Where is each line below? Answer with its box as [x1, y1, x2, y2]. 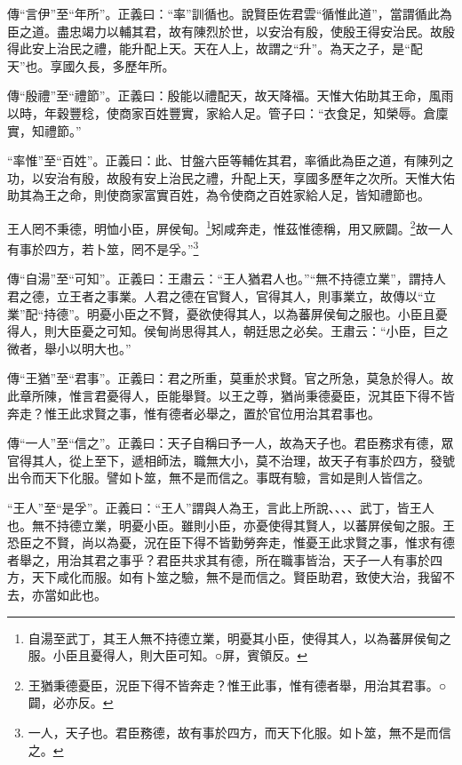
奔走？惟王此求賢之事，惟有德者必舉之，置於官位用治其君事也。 [7, 403, 380, 422]
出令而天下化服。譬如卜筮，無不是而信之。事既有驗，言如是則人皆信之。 [7, 468, 430, 487]
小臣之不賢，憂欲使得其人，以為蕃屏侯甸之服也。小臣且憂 [111, 304, 448, 323]
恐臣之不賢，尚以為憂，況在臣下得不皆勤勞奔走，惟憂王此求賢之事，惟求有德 [7, 533, 455, 552]
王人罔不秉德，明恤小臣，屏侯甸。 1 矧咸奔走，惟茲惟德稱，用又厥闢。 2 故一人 [7, 216, 453, 237]
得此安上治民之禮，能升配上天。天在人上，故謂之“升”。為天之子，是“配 [7, 39, 423, 58]
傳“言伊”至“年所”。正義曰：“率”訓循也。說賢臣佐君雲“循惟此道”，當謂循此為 [7, 4, 452, 22]
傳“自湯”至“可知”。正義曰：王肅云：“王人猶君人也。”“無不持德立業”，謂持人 [7, 269, 446, 288]
